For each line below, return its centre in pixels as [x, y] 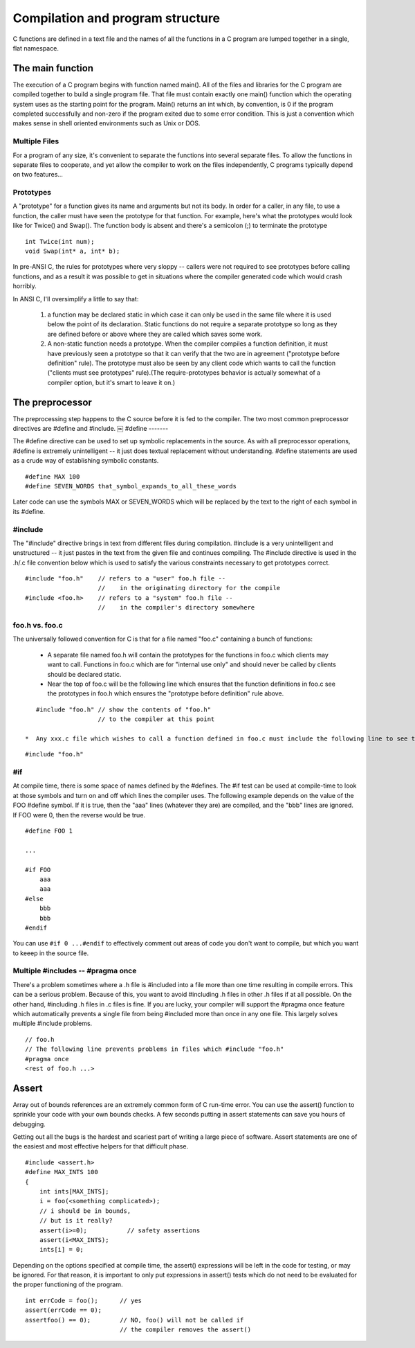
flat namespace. [36, 48]
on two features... [38, 175]
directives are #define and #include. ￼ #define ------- [91, 429]
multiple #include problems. [53, 1023]
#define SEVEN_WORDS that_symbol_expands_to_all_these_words [131, 486]
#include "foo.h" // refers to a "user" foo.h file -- [126, 579]
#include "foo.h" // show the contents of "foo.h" [123, 709]
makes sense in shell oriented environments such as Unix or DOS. [107, 123]
